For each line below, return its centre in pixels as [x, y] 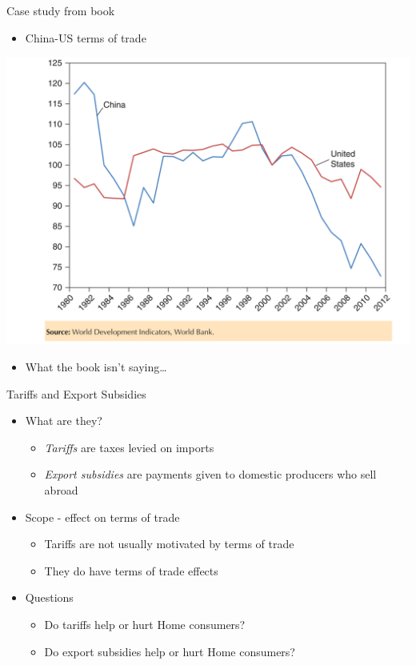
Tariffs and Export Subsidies [76, 393]
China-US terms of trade [86, 37]
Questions [49, 597]
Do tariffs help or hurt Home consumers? [145, 625]
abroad [61, 490]
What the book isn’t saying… [96, 367]
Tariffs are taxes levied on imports [129, 447]
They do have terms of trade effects [131, 570]
